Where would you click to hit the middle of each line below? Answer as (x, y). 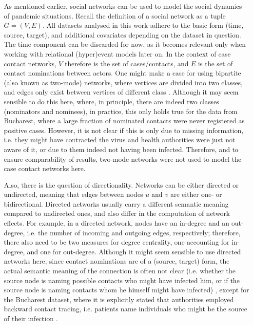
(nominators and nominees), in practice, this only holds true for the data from (121, 111)
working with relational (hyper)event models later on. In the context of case (117, 53)
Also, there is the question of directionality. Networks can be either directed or (121, 184)
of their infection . (31, 318)
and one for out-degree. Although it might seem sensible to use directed (134, 251)
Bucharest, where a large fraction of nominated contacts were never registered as (124, 121)
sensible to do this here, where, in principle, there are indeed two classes (112, 101)
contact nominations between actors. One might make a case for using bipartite (123, 73)
